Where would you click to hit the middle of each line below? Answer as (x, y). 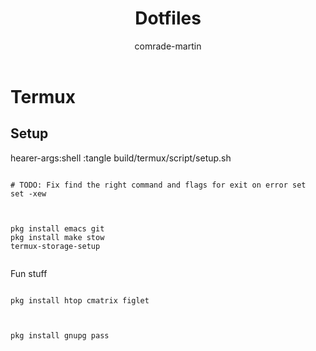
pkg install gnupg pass (60, 335)
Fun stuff (29, 273)
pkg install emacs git (57, 228)
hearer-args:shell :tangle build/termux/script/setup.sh (121, 158)
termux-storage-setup (55, 246)
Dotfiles (168, 18)
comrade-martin (168, 46)
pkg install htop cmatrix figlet (80, 300)
